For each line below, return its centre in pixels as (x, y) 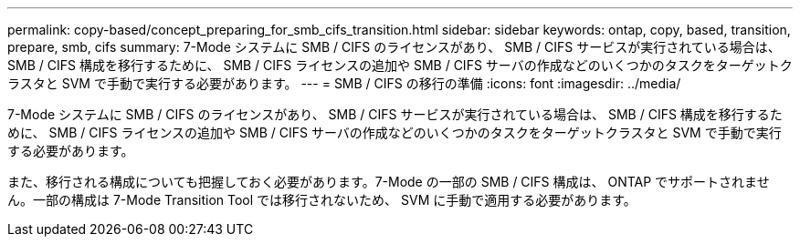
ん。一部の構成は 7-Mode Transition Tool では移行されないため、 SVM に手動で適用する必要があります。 (322, 200)
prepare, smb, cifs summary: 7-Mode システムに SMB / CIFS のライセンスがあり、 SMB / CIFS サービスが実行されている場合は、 (394, 47)
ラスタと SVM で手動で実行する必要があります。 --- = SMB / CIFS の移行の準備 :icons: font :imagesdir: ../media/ (344, 83)
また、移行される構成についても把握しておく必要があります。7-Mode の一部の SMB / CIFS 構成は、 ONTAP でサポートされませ (389, 182)
